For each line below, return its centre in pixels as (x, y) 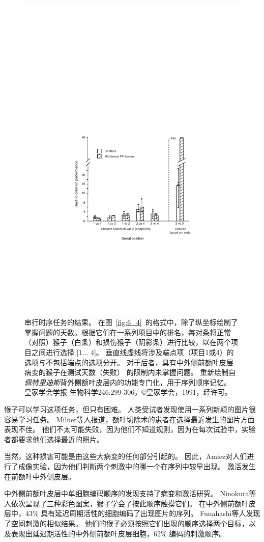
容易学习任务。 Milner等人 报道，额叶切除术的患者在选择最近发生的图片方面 (129, 419)
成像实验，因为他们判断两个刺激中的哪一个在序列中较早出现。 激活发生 (137, 466)
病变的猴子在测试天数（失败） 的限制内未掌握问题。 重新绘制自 (130, 372)
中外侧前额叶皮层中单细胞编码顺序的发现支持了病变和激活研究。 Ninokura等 (130, 493)
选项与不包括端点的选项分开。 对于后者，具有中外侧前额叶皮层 (129, 362)
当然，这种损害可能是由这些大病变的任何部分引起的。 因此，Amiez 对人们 (126, 456)
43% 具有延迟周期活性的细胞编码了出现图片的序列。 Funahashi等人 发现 (143, 513)
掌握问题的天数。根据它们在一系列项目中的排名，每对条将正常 (128, 332)
